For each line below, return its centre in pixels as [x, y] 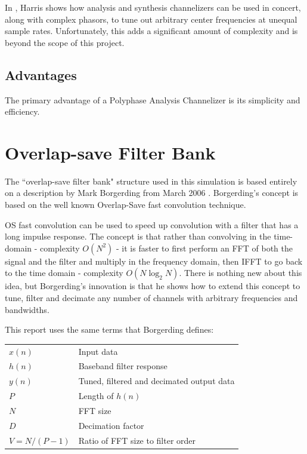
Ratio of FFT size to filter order [137, 440]
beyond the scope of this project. [65, 42]
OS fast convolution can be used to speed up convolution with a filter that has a [152, 224]
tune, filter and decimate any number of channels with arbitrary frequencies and [151, 298]
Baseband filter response [123, 366]
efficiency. [22, 111]
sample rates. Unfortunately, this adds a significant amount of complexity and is [151, 31]
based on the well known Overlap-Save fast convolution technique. [125, 205]
